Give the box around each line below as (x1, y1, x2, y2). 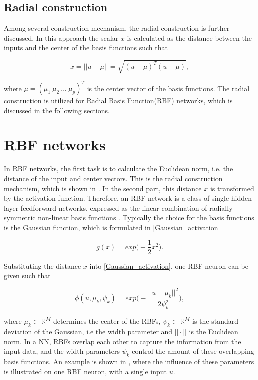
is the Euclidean (189, 326, 238, 337)
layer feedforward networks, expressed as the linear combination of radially (4, 202, 233, 213)
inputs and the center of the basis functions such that (4, 42, 168, 53)
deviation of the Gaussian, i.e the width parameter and (4, 326, 173, 337)
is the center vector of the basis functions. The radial (87, 83, 250, 93)
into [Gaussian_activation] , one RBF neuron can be (89, 260, 248, 271)
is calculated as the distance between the (127, 32, 252, 43)
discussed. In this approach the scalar (4, 32, 119, 43)
